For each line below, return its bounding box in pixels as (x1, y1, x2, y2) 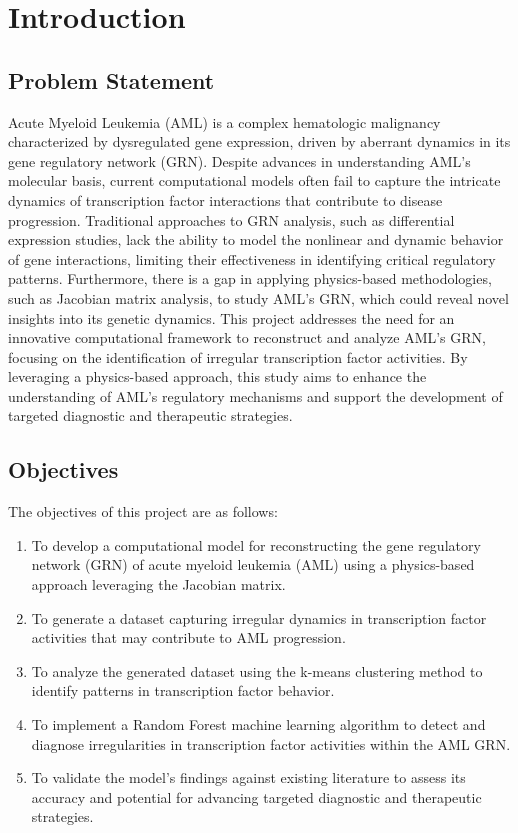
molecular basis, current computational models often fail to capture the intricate (8, 170, 501, 191)
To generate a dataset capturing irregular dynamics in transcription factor (31, 607, 487, 628)
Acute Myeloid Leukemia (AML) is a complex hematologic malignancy (8, 111, 441, 132)
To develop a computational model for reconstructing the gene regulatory (31, 534, 481, 555)
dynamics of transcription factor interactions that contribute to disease (8, 189, 443, 210)
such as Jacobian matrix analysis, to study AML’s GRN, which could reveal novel (8, 287, 509, 308)
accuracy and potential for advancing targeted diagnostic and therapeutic (31, 786, 482, 807)
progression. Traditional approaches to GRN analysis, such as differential (8, 209, 455, 230)
